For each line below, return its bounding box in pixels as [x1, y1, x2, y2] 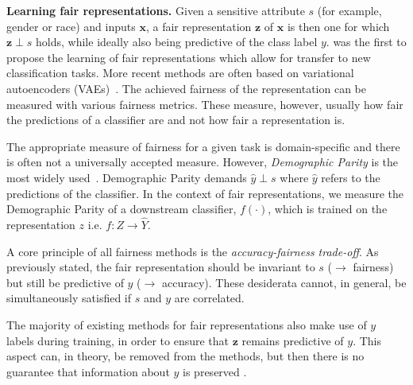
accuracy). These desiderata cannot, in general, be [161, 274, 407, 290]
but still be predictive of [6, 274, 124, 290]
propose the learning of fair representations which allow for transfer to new [6, 49, 371, 65]
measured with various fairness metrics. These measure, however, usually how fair [6, 95, 403, 112]
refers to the [321, 169, 380, 185]
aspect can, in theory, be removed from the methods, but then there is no [6, 348, 365, 364]
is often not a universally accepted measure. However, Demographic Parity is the [6, 154, 399, 170]
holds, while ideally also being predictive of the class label [36, 33, 318, 50]
